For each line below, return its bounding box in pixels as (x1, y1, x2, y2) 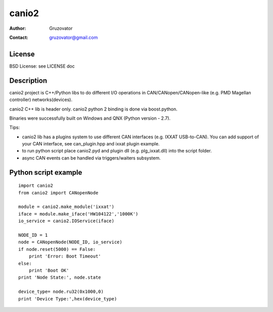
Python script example (9, 168, 82, 177)
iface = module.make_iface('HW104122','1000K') (18, 211, 139, 217)
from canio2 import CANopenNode (18, 190, 99, 195)
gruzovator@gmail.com (49, 34, 98, 40)
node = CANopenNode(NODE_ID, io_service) (18, 239, 122, 245)
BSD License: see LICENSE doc (9, 63, 75, 69)
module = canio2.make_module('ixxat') (18, 204, 115, 210)
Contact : (9, 34, 29, 40)
